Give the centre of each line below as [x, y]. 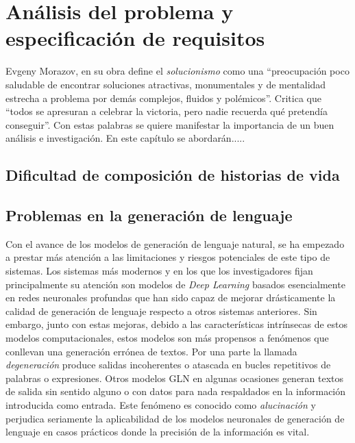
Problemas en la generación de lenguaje [149, 215]
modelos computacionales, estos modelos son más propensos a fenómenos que [167, 338]
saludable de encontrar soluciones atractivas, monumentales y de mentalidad [166, 84]
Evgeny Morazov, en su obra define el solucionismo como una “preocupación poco [177, 71]
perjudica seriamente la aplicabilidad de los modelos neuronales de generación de [175, 418]
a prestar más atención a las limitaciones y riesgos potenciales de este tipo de [168, 257]
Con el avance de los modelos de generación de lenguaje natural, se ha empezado [175, 243]
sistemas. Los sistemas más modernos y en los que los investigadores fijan [159, 271]
